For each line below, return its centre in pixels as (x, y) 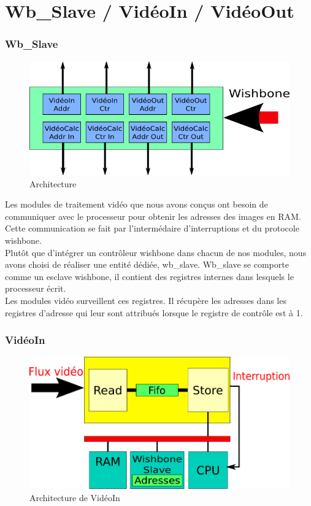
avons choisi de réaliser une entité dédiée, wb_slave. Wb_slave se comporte (147, 264)
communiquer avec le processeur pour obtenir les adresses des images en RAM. (153, 216)
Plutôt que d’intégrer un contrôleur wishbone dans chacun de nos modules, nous (156, 252)
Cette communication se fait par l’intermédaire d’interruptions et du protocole (152, 228)
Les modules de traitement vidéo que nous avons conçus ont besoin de (136, 204)
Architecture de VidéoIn (75, 497)
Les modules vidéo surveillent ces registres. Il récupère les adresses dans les (146, 300)
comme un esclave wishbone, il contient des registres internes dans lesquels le (149, 276)
